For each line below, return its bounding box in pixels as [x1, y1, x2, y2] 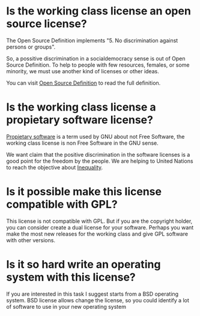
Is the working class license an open [6, 4, 191, 18]
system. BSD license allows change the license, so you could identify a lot [6, 296, 189, 304]
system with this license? [6, 270, 136, 284]
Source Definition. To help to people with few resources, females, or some [6, 61, 190, 68]
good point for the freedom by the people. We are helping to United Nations [6, 157, 193, 165]
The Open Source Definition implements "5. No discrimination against [6, 37, 178, 44]
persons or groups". [6, 43, 56, 50]
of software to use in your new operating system [6, 303, 126, 310]
